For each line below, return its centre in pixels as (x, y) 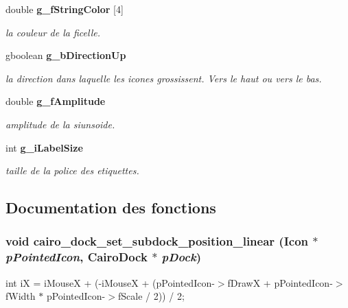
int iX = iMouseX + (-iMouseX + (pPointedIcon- (110, 282)
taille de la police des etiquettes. (72, 170)
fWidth (21, 296)
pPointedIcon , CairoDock (77, 257)
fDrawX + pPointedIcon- (280, 282)
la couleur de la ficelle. (53, 32)
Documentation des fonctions (111, 208)
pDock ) (182, 257)
